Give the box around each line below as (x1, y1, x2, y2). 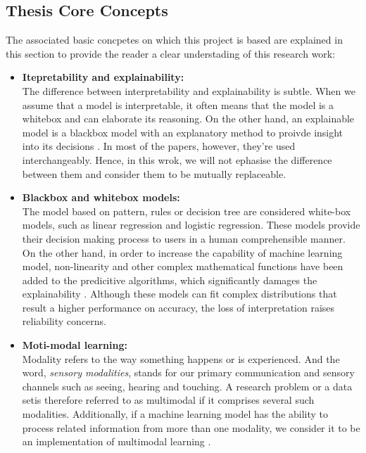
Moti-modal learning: (22, 338, 127, 352)
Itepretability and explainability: (22, 70, 184, 84)
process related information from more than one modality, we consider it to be (22, 420, 360, 435)
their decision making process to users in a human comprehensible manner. (22, 231, 346, 245)
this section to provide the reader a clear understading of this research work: (6, 46, 336, 60)
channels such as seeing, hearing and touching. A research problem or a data (22, 378, 353, 393)
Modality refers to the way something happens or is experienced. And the (22, 351, 340, 366)
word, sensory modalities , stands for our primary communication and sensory (22, 365, 355, 380)
